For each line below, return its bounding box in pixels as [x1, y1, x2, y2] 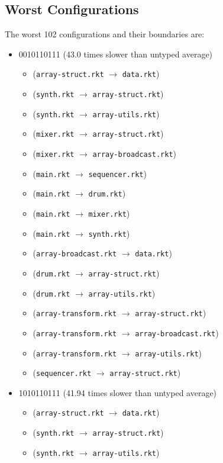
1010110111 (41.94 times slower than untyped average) [18, 386, 217, 398]
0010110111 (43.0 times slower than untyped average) [18, 47, 213, 60]
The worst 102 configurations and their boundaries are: [5, 28, 205, 40]
